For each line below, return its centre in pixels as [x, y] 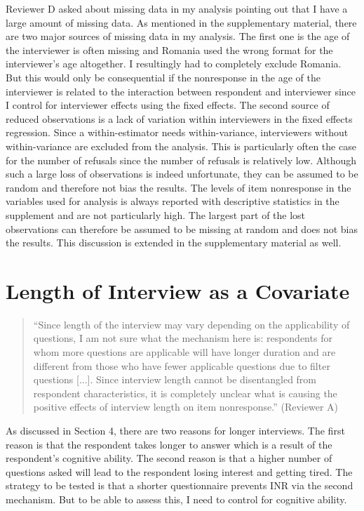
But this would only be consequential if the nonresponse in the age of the [163, 77]
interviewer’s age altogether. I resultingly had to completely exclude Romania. [174, 64]
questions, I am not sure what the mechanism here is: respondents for [183, 338]
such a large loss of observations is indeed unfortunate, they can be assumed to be [182, 174]
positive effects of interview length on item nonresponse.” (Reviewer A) [186, 407]
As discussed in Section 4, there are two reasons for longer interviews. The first [175, 430]
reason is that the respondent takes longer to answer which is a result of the [169, 444]
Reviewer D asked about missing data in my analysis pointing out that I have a [177, 8]
